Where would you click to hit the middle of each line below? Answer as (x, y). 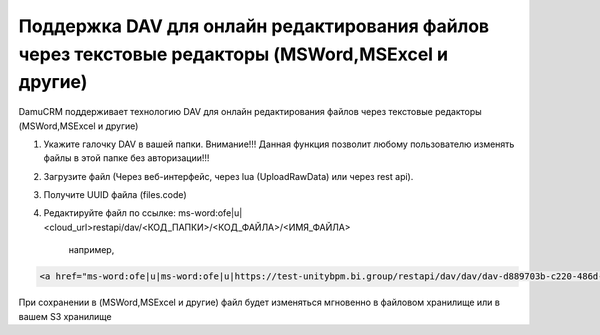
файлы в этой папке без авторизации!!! (126, 158)
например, (91, 250)
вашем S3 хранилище (65, 316)
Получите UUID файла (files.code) (115, 195)
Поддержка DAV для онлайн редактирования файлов (254, 26)
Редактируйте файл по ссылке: (110, 213)
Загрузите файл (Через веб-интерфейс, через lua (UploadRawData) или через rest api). (228, 176)
